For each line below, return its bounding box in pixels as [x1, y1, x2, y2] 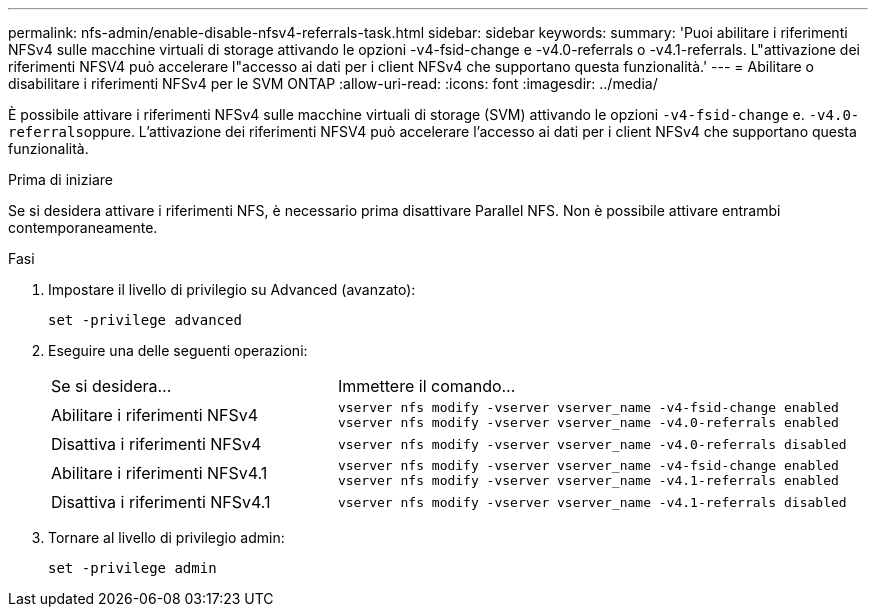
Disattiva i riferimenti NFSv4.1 [51, 492, 271, 512]
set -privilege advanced [48, 312, 242, 328]
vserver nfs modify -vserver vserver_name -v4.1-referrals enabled [337, 473, 839, 488]
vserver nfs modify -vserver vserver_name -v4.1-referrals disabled [337, 494, 847, 510]
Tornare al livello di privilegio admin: [48, 529, 285, 546]
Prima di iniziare [8, 171, 113, 188]
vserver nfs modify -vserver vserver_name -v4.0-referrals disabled [337, 436, 847, 452]
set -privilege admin [48, 560, 217, 576]
